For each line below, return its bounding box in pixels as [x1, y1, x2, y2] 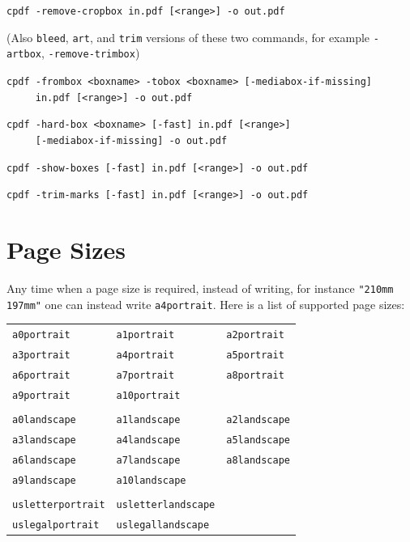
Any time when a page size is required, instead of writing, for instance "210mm [6, 280, 394, 297]
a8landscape [226, 454, 290, 466]
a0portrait [12, 329, 70, 341]
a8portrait [226, 369, 284, 381]
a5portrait [226, 349, 284, 361]
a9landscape [12, 474, 76, 486]
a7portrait [116, 369, 175, 381]
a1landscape [116, 413, 181, 426]
